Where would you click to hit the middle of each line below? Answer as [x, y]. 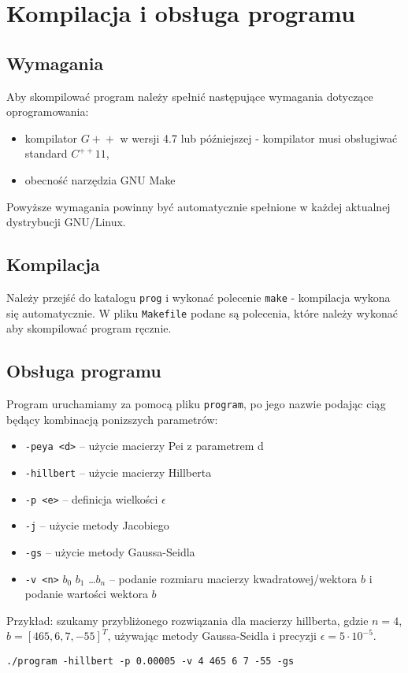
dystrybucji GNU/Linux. [66, 222]
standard [46, 153]
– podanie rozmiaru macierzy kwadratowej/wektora [233, 578]
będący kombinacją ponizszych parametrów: [112, 419]
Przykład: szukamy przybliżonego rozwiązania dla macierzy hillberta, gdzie [187, 620]
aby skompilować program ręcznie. [89, 328]
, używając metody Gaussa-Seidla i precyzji [212, 636]
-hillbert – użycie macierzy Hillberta [118, 472]
